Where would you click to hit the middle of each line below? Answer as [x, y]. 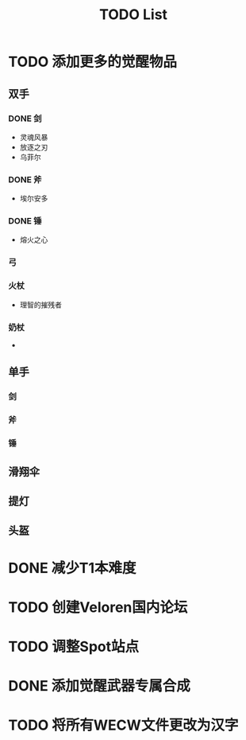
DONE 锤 [25, 221]
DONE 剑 [25, 119]
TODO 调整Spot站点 [74, 647]
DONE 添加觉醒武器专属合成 [99, 686]
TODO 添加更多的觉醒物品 [92, 62]
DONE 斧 [25, 179]
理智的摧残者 [40, 305]
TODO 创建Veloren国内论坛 [98, 607]
